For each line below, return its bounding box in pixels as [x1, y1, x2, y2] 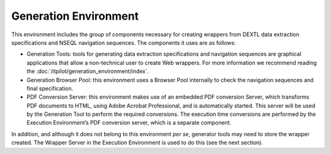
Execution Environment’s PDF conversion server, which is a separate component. [26, 119, 232, 126]
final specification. [26, 85, 74, 92]
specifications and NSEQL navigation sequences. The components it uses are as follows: [11, 39, 236, 46]
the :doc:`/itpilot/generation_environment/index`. [26, 67, 150, 75]
